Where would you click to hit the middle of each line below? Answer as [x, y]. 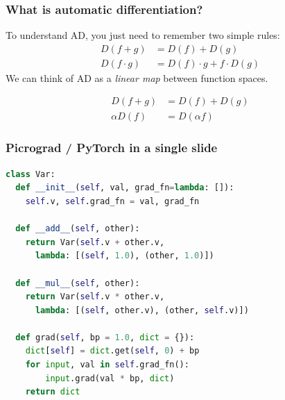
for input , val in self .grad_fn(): [107, 365]
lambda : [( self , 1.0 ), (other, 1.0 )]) [124, 256]
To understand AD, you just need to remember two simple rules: [143, 35]
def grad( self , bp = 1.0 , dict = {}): [105, 337]
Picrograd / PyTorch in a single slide [112, 148]
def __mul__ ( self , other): [78, 283]
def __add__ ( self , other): [78, 229]
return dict [53, 392]
